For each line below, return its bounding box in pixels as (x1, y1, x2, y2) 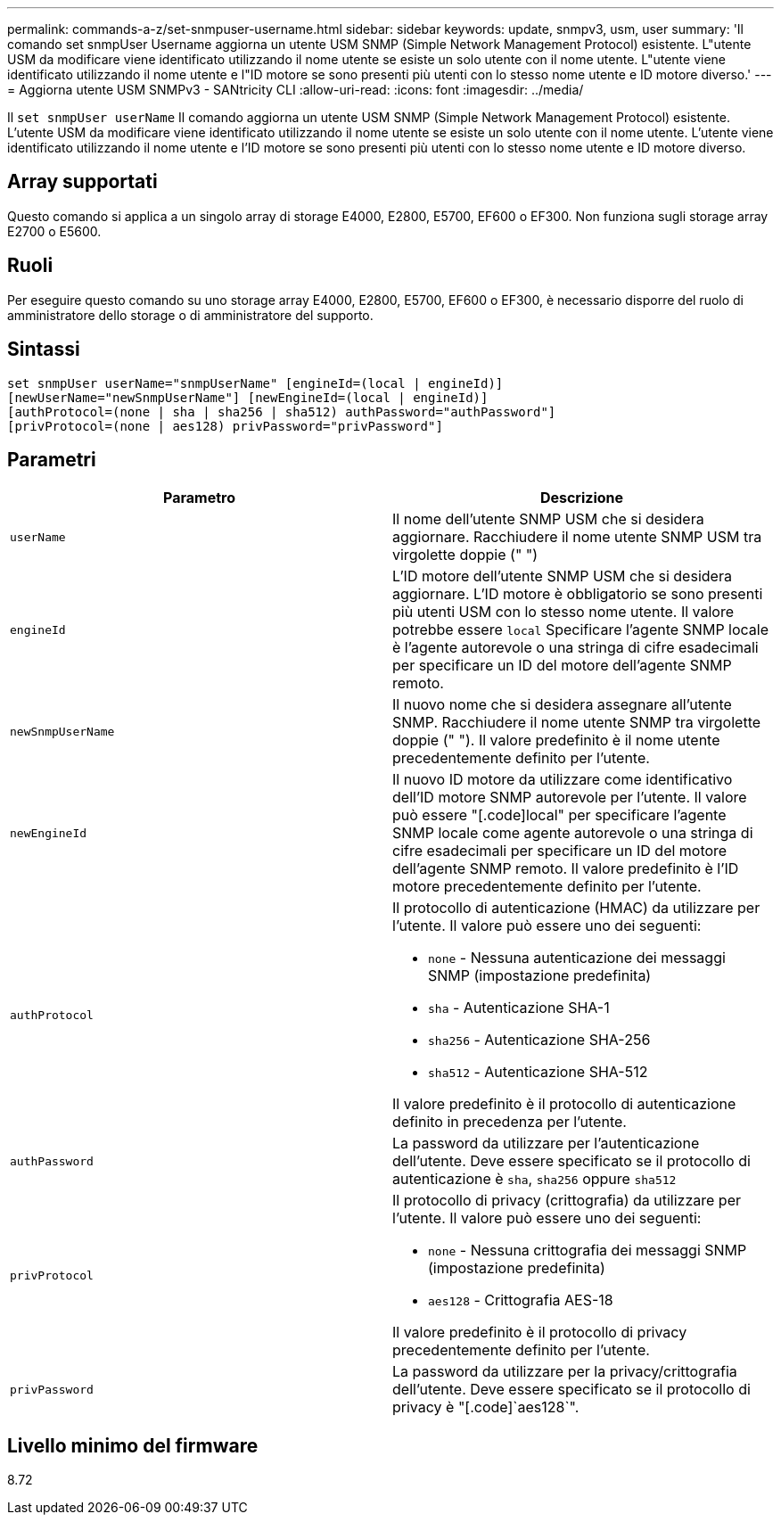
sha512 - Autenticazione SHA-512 (428, 1063, 648, 1082)
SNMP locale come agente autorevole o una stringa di (392, 824, 753, 843)
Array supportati (7, 170, 158, 193)
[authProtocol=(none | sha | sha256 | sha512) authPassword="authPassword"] (7, 404, 556, 419)
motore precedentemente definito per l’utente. (392, 877, 702, 896)
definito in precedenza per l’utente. (392, 1113, 627, 1131)
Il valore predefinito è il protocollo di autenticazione (392, 1095, 736, 1114)
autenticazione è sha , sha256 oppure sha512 (392, 1170, 677, 1189)
